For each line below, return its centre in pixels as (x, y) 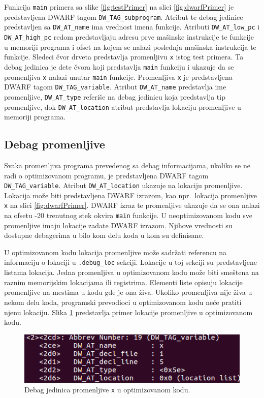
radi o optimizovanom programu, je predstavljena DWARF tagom (106, 175)
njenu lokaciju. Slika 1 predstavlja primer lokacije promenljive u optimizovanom (128, 312)
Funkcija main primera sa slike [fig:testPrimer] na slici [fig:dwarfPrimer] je (119, 7)
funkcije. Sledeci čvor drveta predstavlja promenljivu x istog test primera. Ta (124, 57)
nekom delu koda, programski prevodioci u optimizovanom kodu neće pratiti (123, 302)
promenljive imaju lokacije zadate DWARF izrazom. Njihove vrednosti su (118, 225)
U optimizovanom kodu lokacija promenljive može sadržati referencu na (115, 252)
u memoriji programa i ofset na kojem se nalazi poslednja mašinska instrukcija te (130, 47)
